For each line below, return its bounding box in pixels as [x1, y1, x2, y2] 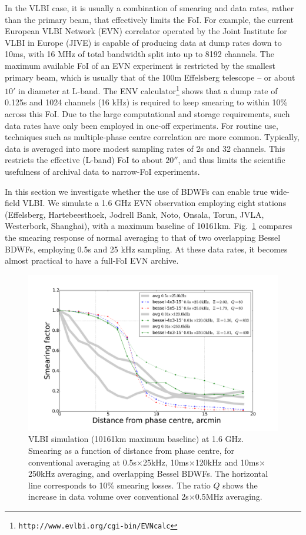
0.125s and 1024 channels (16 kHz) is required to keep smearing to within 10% [5, 96, 288, 108]
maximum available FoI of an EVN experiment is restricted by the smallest [5, 59, 276, 71]
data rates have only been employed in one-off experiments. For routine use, [5, 119, 278, 131]
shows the [222, 478, 258, 491]
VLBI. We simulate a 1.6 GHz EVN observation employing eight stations [22, 197, 287, 209]
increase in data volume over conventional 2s [28, 490, 189, 503]
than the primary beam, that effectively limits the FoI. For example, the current [5, 13, 294, 25]
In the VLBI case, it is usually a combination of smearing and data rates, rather [5, 2, 294, 14]
